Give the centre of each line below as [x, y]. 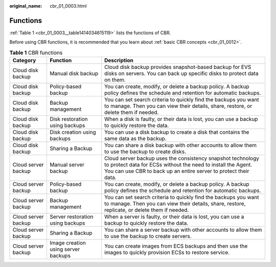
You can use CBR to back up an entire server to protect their [177, 171]
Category [24, 60]
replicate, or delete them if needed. [146, 210]
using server [65, 249]
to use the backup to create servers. [148, 236]
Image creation [68, 243]
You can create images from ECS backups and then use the [176, 246]
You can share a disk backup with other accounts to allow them [180, 145]
